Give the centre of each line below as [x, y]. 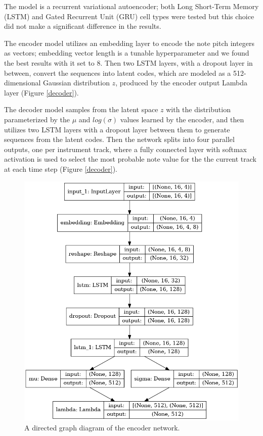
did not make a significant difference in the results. [83, 26]
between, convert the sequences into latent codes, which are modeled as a [118, 72]
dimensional [23, 83]
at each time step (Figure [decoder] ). [61, 168]
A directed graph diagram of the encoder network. [102, 427]
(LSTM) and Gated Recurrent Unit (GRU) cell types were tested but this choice [129, 16]
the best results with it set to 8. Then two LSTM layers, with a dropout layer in [128, 62]
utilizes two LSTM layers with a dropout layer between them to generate [117, 129]
